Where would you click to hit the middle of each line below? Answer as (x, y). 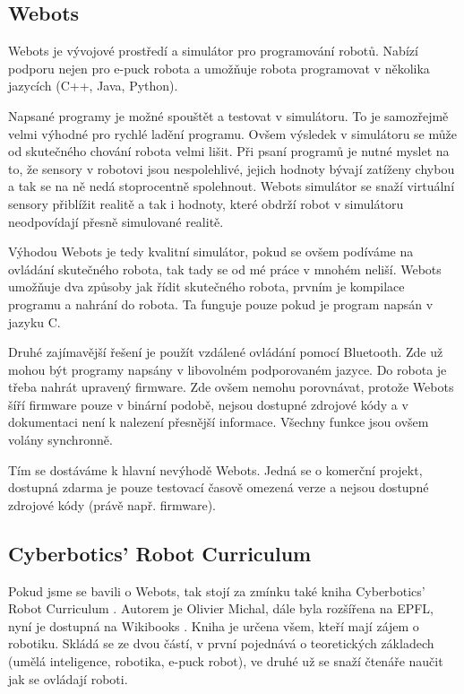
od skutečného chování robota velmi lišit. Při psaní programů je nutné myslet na (229, 151)
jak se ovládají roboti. (68, 678)
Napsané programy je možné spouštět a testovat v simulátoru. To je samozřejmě (228, 115)
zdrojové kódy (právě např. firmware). (112, 504)
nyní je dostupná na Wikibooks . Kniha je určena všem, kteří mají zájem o (214, 625)
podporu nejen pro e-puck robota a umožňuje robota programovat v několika (219, 68)
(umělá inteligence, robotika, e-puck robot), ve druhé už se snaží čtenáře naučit (226, 661)
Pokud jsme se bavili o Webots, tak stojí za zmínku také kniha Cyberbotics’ (217, 590)
